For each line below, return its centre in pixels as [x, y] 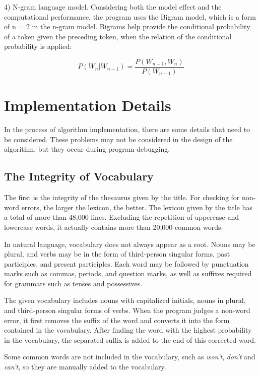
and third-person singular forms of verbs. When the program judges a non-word [127, 310]
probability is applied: [38, 46]
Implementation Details [88, 105]
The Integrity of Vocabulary [79, 176]
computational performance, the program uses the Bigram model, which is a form [130, 16]
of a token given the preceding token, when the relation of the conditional [118, 36]
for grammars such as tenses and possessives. [73, 283]
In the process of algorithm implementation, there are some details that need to [127, 129]
